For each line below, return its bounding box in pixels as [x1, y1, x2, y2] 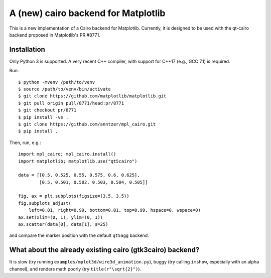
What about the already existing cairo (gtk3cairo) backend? [9, 246, 200, 254]
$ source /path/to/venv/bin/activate [18, 86, 111, 92]
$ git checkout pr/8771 [18, 107, 77, 113]
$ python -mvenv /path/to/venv [18, 79, 95, 85]
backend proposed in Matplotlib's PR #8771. [9, 32, 100, 38]
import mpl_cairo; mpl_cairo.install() [18, 151, 116, 157]
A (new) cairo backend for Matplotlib [9, 8, 166, 19]
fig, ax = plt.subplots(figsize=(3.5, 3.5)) [18, 193, 130, 199]
